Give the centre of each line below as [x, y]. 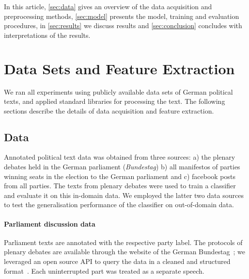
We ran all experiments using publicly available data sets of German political [118, 91]
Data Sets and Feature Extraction [119, 68]
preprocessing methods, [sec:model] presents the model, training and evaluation [122, 16]
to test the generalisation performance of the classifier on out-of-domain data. [119, 205]
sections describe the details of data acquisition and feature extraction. [109, 110]
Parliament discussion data [50, 223]
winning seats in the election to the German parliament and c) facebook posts [120, 176]
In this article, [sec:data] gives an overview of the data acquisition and [108, 6]
